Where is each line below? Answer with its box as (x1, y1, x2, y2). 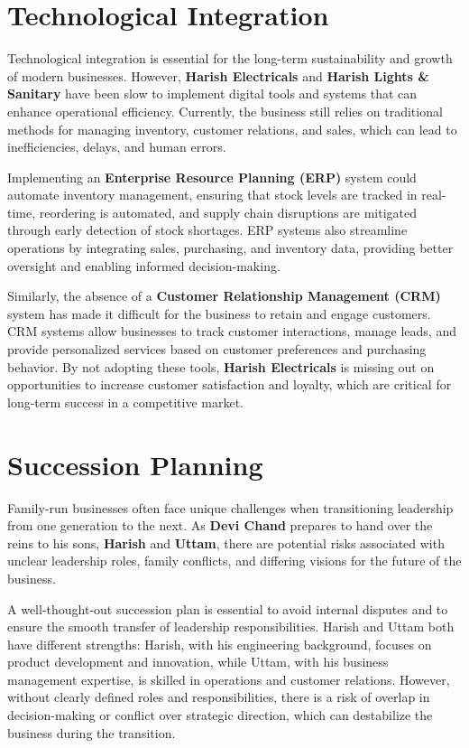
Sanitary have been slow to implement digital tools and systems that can (7, 84, 418, 103)
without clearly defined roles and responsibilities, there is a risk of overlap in (7, 687, 430, 706)
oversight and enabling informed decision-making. (7, 256, 280, 275)
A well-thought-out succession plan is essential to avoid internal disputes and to (7, 599, 448, 618)
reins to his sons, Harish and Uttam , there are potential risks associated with (7, 533, 445, 552)
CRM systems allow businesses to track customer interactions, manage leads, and (7, 322, 457, 341)
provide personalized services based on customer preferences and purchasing (7, 340, 427, 359)
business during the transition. (7, 723, 176, 742)
